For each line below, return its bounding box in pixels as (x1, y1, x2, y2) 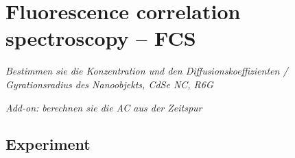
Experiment (5, 133, 91, 155)
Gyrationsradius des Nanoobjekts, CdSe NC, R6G (5, 77, 213, 91)
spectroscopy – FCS (5, 24, 196, 52)
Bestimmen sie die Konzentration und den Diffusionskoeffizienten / (5, 64, 288, 78)
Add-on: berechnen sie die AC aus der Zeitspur (5, 100, 202, 114)
